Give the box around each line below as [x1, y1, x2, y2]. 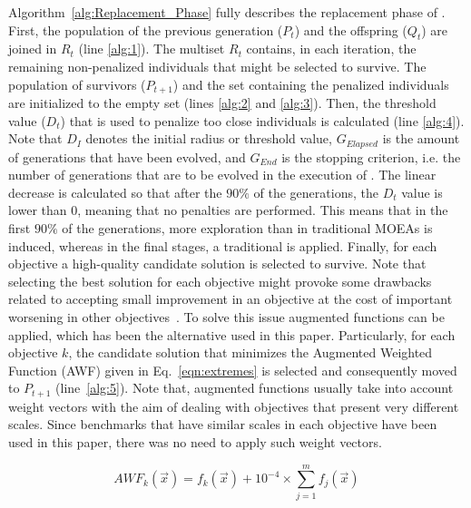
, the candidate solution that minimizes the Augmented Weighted [68, 343, 433, 362]
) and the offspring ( [294, 20, 407, 39]
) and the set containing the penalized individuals [172, 74, 449, 93]
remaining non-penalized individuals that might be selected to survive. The [8, 56, 427, 75]
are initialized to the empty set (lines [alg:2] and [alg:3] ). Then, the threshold [8, 93, 437, 112]
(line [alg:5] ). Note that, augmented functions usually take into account [55, 378, 454, 397]
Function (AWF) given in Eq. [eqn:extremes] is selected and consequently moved [8, 360, 457, 379]
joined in [8, 39, 57, 58]
